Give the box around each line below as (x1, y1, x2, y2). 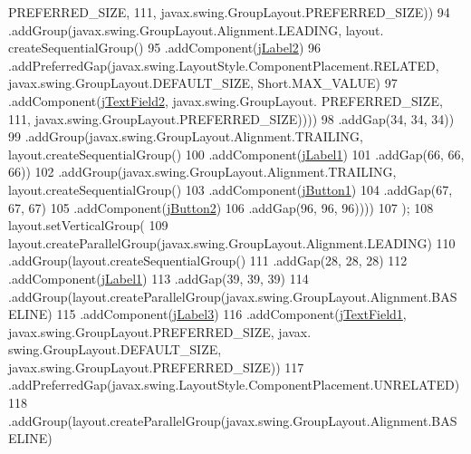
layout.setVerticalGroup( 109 (8, 216, 168, 235)
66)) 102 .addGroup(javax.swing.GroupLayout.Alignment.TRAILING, (8, 162, 397, 181)
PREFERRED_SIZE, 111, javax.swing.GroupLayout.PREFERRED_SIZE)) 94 (8, 3, 450, 21)
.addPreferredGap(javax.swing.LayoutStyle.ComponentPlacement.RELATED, (8, 55, 439, 74)
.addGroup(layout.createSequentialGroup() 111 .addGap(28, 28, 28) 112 (8, 251, 408, 270)
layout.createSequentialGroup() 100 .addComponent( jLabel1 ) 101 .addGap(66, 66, (8, 144, 465, 163)
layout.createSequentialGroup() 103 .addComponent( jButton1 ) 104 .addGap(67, (8, 179, 453, 198)
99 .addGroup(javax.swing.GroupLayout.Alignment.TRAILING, (8, 127, 363, 146)
